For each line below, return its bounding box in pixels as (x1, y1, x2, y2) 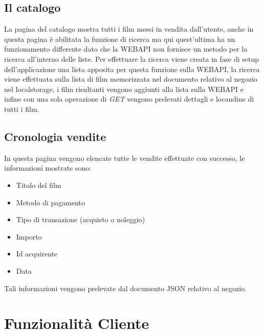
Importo (16, 231, 42, 242)
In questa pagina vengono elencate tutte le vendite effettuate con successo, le (4, 152, 245, 163)
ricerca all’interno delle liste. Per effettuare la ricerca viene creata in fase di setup (4, 53, 259, 64)
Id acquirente (16, 248, 58, 259)
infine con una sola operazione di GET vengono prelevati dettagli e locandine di (4, 93, 254, 104)
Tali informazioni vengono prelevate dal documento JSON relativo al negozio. (4, 282, 247, 293)
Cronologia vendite (4, 128, 106, 144)
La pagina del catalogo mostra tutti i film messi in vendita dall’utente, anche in (4, 23, 254, 34)
